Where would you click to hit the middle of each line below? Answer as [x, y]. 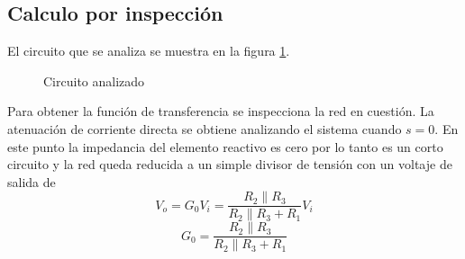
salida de [32, 181]
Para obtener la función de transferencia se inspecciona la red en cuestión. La [221, 111]
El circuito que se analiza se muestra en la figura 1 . [149, 51]
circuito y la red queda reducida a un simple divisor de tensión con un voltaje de [230, 164]
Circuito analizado [94, 80]
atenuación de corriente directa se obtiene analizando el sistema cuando [205, 128]
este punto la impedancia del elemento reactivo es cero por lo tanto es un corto [225, 146]
